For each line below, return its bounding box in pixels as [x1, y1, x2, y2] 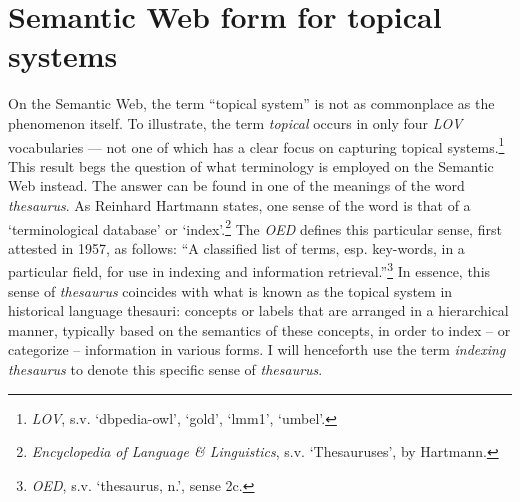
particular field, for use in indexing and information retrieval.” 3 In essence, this [8, 258, 491, 282]
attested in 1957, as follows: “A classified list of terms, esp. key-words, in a [8, 237, 465, 258]
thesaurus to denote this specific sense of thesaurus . [8, 359, 323, 379]
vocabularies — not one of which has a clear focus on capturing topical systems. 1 [8, 133, 505, 157]
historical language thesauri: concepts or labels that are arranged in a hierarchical [8, 300, 509, 321]
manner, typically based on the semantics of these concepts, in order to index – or [8, 319, 511, 340]
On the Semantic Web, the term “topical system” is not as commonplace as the [8, 93, 495, 114]
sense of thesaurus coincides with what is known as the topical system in [8, 280, 453, 301]
